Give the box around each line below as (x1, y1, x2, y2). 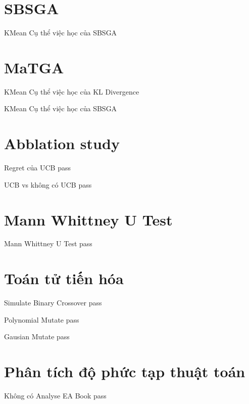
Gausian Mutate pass (4, 331, 70, 342)
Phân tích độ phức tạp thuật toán (4, 361, 245, 382)
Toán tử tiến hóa (4, 268, 124, 289)
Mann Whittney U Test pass (4, 238, 92, 249)
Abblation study (4, 133, 120, 154)
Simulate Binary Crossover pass (4, 297, 102, 308)
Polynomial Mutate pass (4, 314, 79, 325)
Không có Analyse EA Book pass (4, 390, 107, 401)
